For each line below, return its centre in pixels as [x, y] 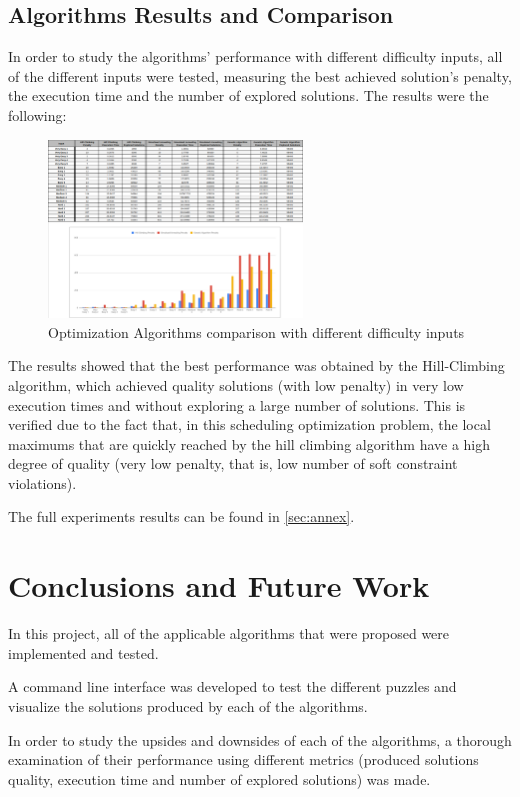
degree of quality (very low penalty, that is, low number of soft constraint [233, 463]
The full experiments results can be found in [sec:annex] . [181, 516]
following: [37, 114]
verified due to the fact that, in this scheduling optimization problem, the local [249, 424]
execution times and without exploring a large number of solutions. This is [237, 404]
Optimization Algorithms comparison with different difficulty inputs [256, 331]
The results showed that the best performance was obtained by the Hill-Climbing [256, 365]
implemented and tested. [83, 652]
